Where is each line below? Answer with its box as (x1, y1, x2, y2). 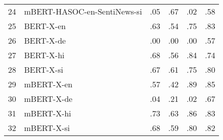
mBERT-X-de (24, 93, 73, 104)
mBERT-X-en (24, 78, 73, 90)
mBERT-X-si (24, 122, 70, 133)
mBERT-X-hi (24, 107, 71, 119)
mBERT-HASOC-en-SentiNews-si (24, 6, 142, 17)
